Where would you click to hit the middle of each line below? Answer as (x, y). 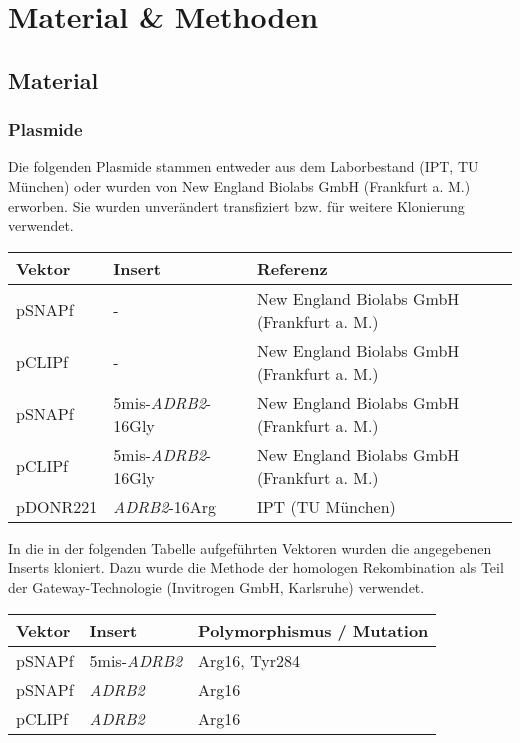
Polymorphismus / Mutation (313, 630)
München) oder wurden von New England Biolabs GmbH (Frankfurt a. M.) (239, 185)
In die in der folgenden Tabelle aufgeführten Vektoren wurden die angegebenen (250, 547)
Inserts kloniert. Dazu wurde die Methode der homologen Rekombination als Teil (256, 567)
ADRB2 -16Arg (165, 506)
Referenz (292, 268)
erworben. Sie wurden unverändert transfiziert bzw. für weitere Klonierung (236, 205)
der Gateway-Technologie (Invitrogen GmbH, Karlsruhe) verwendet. (216, 586)
